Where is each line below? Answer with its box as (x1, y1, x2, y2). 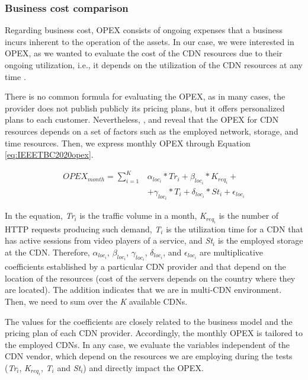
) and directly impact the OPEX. (83, 361, 204, 373)
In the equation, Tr (5, 209, 75, 222)
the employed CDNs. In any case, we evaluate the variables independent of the (5, 338, 290, 350)
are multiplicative (200, 245, 264, 258)
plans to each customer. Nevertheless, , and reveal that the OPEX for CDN (5, 113, 279, 126)
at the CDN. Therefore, (5, 245, 90, 258)
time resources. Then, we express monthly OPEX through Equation (5, 136, 251, 149)
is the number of (219, 209, 279, 222)
